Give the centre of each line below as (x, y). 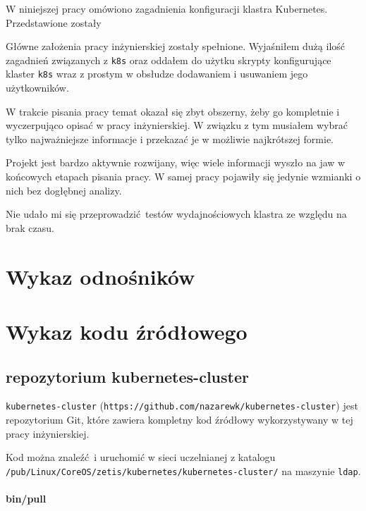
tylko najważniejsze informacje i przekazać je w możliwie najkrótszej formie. (170, 138)
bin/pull (26, 499)
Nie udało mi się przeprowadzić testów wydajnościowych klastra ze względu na (176, 214)
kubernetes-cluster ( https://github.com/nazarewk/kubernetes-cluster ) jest (182, 406)
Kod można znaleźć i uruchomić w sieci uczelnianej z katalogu (141, 457)
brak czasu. (30, 227)
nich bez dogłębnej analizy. (64, 190)
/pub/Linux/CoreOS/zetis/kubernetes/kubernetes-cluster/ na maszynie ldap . (183, 470)
